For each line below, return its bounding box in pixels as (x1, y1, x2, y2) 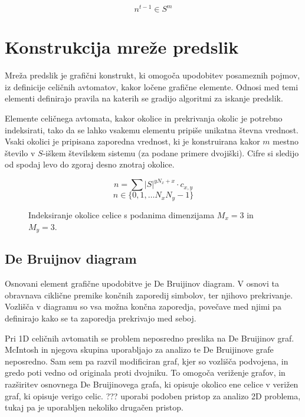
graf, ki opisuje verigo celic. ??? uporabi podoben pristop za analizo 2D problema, (5, 389, 301, 402)
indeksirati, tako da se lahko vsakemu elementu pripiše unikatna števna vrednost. (5, 123, 299, 136)
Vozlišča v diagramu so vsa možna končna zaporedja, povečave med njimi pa (5, 300, 281, 313)
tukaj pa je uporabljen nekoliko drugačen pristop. (5, 401, 183, 413)
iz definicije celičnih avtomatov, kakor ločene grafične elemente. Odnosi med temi (5, 80, 299, 93)
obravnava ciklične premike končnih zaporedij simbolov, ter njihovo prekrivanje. (5, 288, 293, 301)
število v (5, 146, 35, 159)
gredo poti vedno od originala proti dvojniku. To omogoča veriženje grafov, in (5, 366, 286, 379)
